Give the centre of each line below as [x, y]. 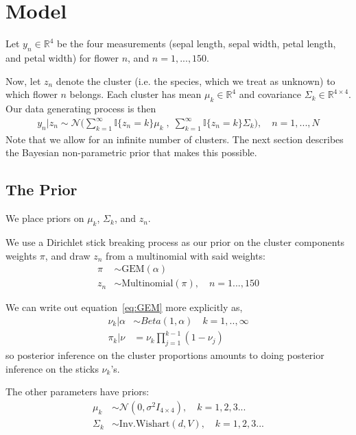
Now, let [23, 80]
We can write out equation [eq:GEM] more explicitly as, [124, 307]
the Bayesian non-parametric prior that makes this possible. [131, 152]
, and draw [68, 255]
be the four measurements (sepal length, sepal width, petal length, [197, 43]
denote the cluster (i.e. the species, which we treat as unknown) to [195, 80]
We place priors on [45, 218]
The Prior [41, 189]
